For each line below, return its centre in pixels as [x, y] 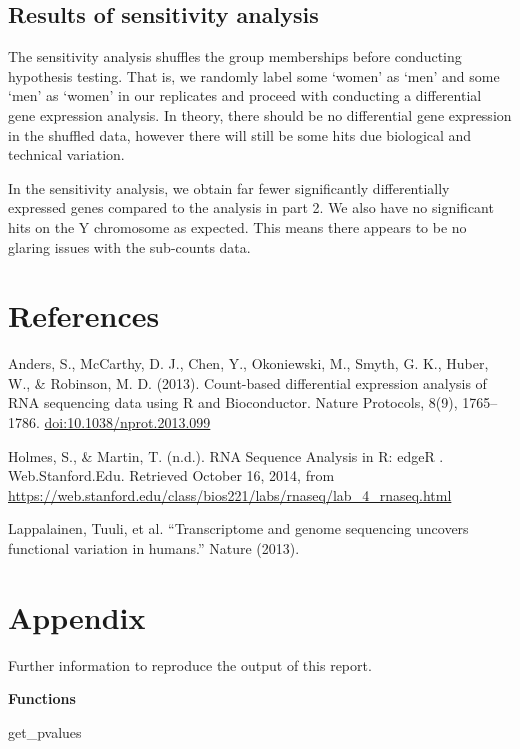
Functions [42, 698]
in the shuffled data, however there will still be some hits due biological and [240, 134]
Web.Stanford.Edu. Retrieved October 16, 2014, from [171, 475]
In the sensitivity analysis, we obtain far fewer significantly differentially [229, 187]
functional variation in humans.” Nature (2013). [154, 548]
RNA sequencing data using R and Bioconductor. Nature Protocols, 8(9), [233, 402]
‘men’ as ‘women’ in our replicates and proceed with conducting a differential [245, 95]
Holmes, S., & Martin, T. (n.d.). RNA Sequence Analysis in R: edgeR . [226, 455]
